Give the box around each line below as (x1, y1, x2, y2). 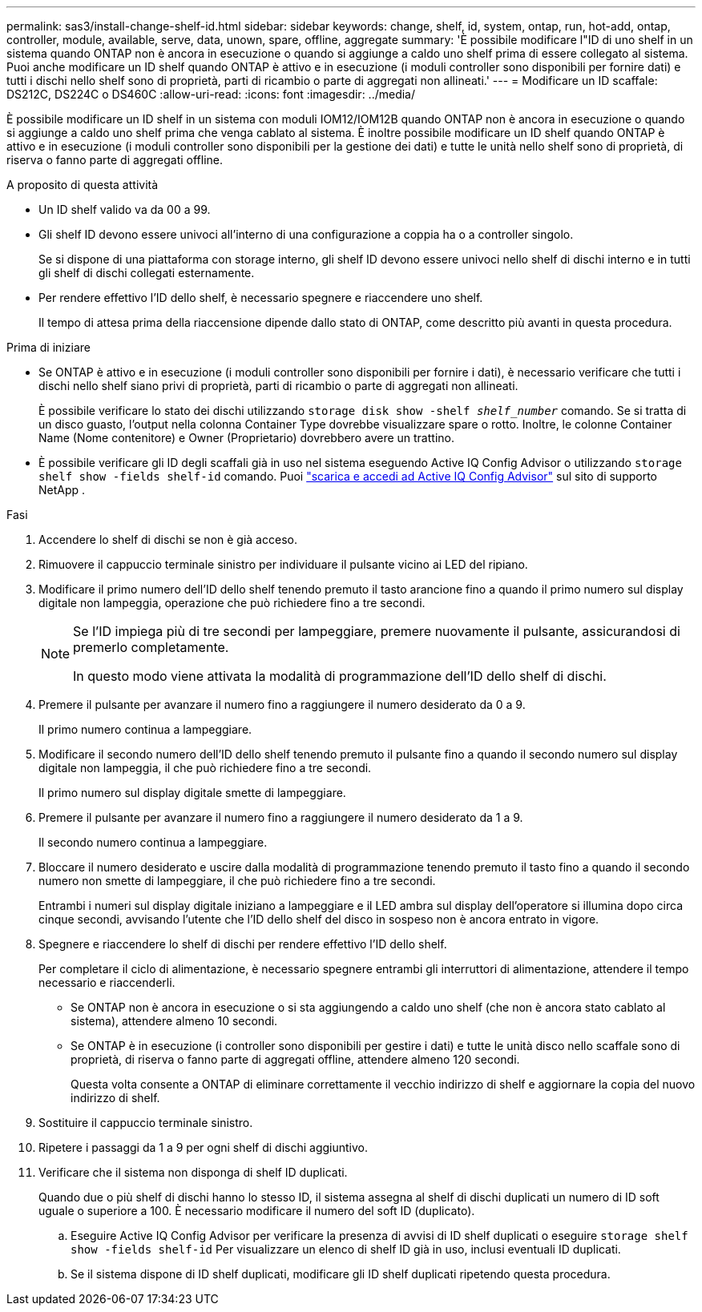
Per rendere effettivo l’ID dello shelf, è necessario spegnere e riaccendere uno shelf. (38, 291, 483, 304)
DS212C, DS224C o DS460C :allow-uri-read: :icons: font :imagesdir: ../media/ (6, 87, 416, 101)
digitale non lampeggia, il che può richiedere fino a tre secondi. (38, 761, 372, 775)
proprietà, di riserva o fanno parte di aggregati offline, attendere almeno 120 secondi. (71, 1052, 520, 1066)
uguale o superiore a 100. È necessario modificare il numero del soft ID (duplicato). (38, 1204, 475, 1217)
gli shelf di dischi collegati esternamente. (38, 266, 255, 280)
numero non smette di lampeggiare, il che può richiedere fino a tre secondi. (38, 874, 436, 887)
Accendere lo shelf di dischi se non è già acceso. (38, 533, 297, 546)
